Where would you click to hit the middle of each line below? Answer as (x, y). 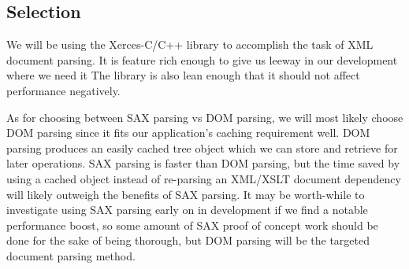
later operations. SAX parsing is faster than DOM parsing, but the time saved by (203, 163)
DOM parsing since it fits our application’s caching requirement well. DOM (188, 133)
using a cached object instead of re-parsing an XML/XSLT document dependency (204, 178)
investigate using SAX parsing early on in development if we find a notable (187, 210)
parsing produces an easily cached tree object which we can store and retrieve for (202, 147)
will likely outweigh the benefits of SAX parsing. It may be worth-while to (186, 194)
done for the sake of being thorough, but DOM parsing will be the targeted (188, 240)
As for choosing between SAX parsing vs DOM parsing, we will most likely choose (205, 117)
